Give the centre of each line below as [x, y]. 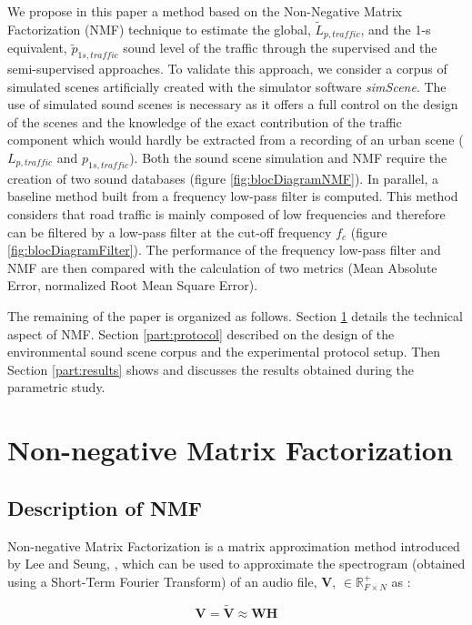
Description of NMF [105, 507]
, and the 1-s [396, 29]
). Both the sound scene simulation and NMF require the [288, 158]
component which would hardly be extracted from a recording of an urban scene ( [236, 140]
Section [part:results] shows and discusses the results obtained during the [211, 369]
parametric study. [56, 387]
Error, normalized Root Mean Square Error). [133, 285]
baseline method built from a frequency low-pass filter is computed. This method [233, 196]
